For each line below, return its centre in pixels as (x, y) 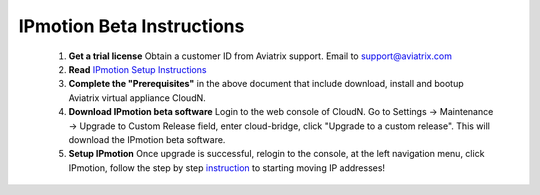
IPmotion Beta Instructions (131, 26)
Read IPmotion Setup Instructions (137, 69)
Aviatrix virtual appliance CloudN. (137, 97)
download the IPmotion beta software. (147, 139)
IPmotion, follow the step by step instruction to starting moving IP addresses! (226, 167)
